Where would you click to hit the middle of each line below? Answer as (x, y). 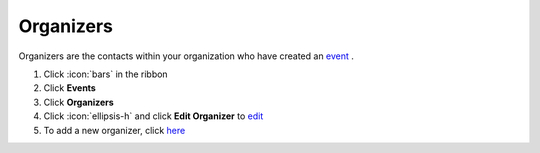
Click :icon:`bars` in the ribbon (106, 74)
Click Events (70, 88)
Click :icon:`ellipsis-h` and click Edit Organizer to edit (153, 116)
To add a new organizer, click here (114, 130)
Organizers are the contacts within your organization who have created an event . (186, 56)
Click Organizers (78, 102)
